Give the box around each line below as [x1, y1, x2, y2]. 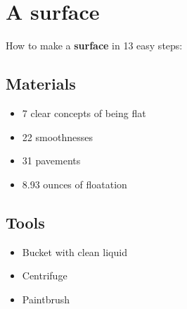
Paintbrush [22, 291, 70, 306]
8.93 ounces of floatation [22, 176, 127, 191]
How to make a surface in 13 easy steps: [6, 38, 183, 53]
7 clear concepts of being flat [22, 105, 146, 120]
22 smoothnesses [22, 129, 93, 144]
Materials [6, 73, 76, 95]
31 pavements [22, 153, 81, 168]
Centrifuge [22, 268, 67, 283]
